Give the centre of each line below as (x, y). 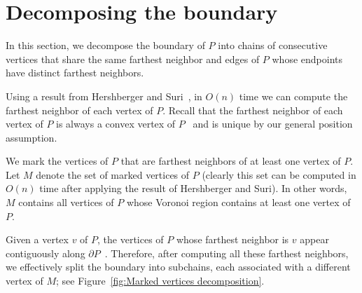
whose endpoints (307, 59)
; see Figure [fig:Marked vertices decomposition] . (160, 281)
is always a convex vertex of (116, 124)
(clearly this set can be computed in (279, 174)
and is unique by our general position (273, 124)
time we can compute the (293, 96)
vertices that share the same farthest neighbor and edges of (133, 59)
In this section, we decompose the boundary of (105, 45)
